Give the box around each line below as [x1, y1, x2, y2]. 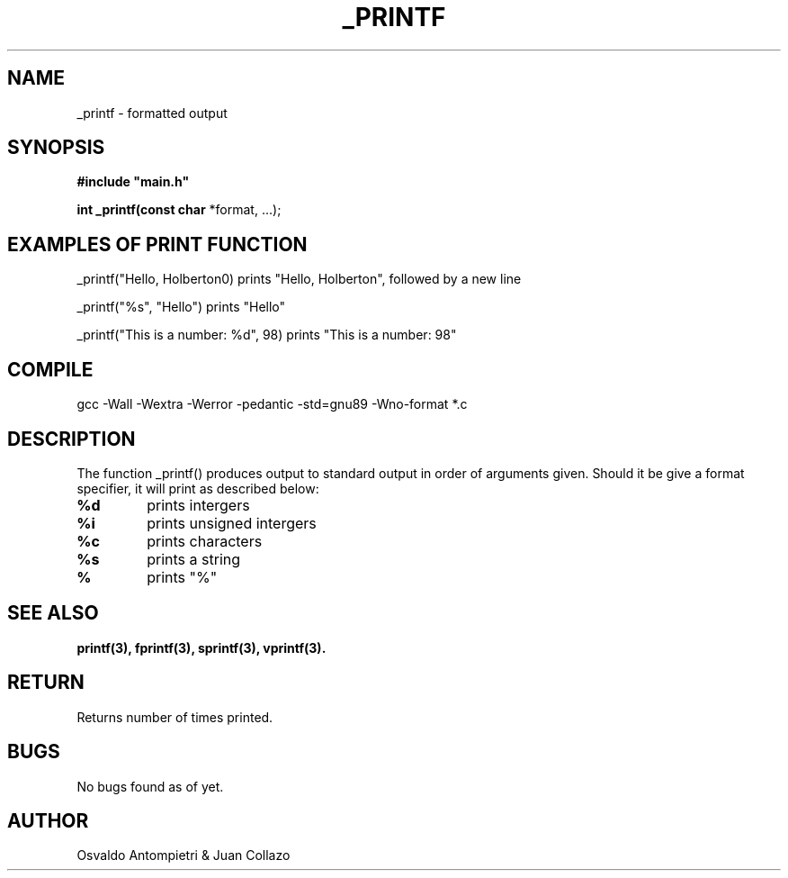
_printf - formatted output [76, 104, 228, 121]
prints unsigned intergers [147, 513, 317, 532]
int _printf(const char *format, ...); [76, 202, 282, 218]
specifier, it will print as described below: [76, 480, 319, 496]
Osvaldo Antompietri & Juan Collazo [76, 847, 291, 864]
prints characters [147, 531, 263, 550]
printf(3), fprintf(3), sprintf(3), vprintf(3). [76, 639, 327, 656]
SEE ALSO [7, 602, 99, 625]
